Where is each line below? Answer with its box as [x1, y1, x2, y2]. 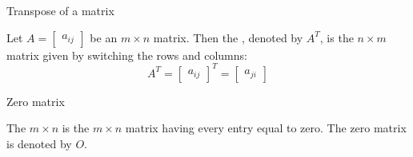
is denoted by [6, 135, 72, 151]
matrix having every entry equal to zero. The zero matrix [125, 120, 407, 136]
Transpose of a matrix [6, 2, 114, 18]
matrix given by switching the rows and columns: [6, 46, 247, 63]
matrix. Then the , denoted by [153, 29, 303, 45]
